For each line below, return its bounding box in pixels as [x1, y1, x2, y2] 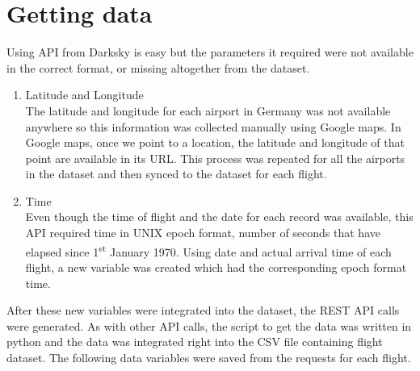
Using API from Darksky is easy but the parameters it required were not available [6, 44, 414, 60]
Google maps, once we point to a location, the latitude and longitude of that [25, 134, 405, 151]
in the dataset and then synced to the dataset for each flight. [25, 165, 327, 182]
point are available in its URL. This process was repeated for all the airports [25, 149, 405, 166]
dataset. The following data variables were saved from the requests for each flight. [6, 348, 411, 365]
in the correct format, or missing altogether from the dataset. [6, 59, 310, 76]
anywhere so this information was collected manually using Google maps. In [25, 118, 401, 135]
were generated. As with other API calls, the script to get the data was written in [6, 317, 412, 334]
